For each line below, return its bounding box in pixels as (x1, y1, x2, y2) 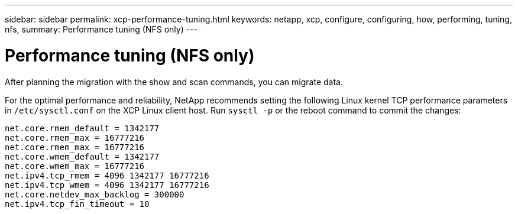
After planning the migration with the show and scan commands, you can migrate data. (5, 76, 343, 87)
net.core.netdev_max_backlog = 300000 (5, 189, 184, 199)
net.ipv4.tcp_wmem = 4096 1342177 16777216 (5, 180, 209, 190)
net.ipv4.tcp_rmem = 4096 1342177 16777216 (5, 170, 209, 180)
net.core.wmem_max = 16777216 (5, 161, 145, 171)
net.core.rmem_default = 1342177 (5, 123, 160, 133)
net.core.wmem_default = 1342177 (5, 151, 160, 161)
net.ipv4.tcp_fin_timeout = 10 (5, 199, 150, 209)
